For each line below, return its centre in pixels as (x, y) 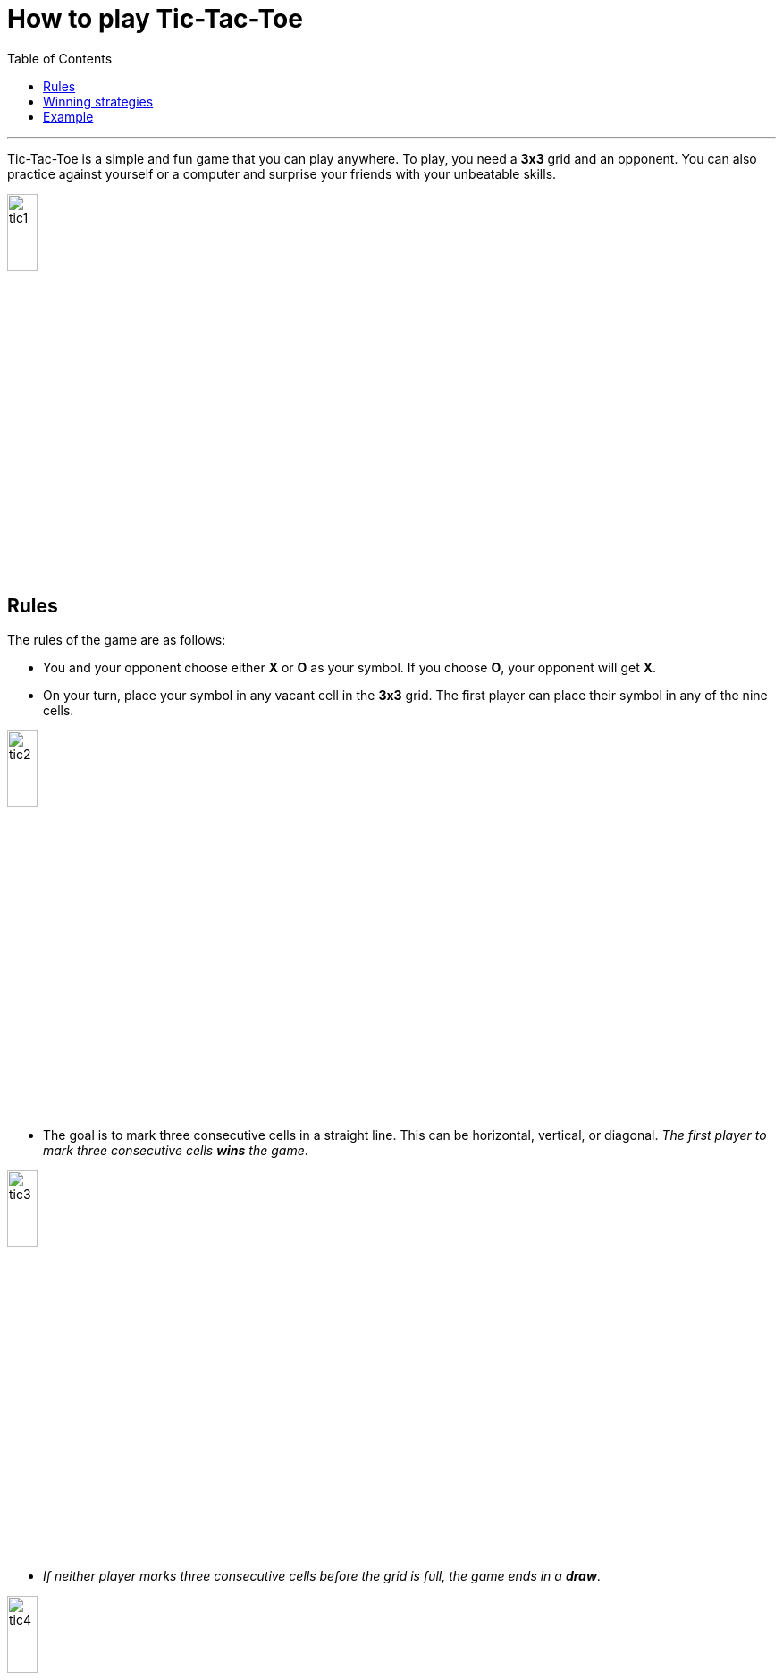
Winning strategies (98, 101)
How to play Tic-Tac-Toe (155, 19)
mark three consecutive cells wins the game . (176, 1151)
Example (68, 116)
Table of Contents (60, 58)
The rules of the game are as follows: (117, 639)
